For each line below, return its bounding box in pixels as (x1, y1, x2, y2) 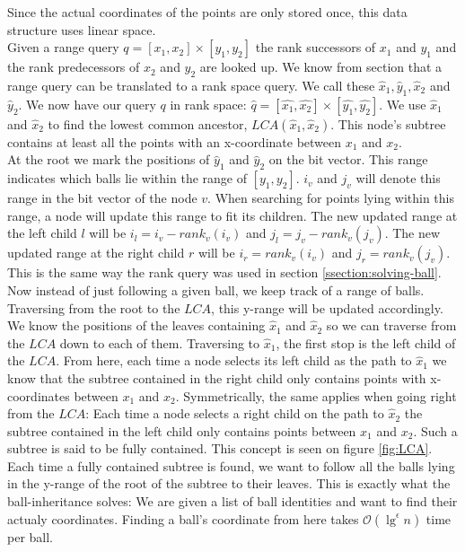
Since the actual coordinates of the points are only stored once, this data (7, 3, 408, 21)
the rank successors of (255, 38, 376, 57)
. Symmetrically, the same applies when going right (175, 386, 457, 405)
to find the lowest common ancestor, (48, 114, 248, 133)
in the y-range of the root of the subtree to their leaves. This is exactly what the (7, 474, 451, 493)
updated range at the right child (7, 243, 185, 262)
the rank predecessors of (7, 57, 140, 76)
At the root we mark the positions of (7, 150, 210, 169)
